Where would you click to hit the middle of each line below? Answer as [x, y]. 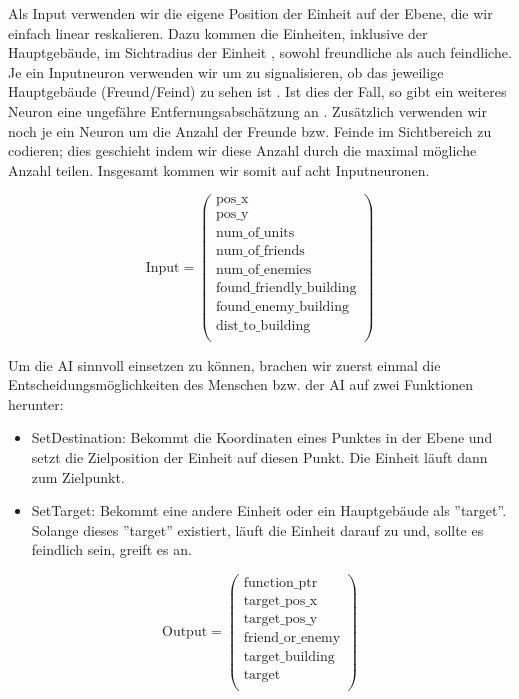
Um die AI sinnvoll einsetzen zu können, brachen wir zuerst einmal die [224, 364]
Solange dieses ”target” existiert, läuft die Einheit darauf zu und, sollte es [257, 529]
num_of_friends [260, 251]
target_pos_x [280, 601]
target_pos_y [280, 619]
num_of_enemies [264, 269]
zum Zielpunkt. [78, 476]
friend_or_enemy [292, 638]
